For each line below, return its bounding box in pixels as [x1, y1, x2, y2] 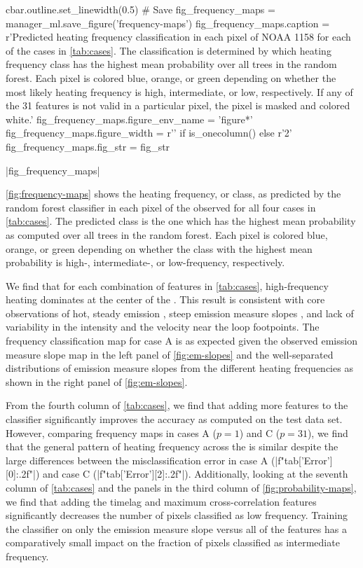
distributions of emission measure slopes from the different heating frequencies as [6, 361, 353, 375]
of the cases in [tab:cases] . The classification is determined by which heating [6, 43, 331, 57]
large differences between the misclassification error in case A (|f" [6, 452, 285, 467]
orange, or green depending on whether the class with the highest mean [6, 241, 313, 256]
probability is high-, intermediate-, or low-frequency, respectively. [6, 255, 285, 270]
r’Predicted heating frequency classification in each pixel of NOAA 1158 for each [6, 29, 351, 44]
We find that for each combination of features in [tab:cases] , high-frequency [6, 278, 329, 293]
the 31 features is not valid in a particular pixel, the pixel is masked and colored [6, 98, 350, 113]
